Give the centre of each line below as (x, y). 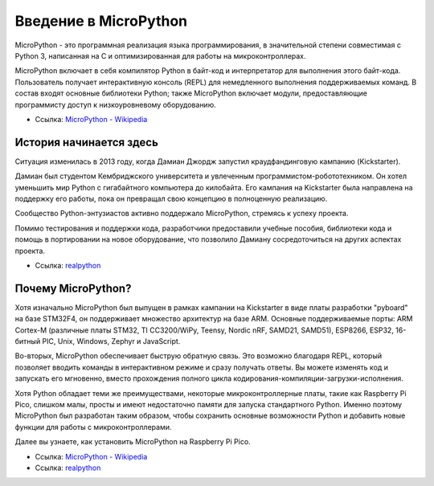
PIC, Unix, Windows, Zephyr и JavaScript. (111, 341)
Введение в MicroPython (101, 21)
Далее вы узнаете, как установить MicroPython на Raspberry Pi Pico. (133, 442)
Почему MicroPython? (73, 288)
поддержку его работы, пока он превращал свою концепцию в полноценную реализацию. (171, 198)
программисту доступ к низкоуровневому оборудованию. (115, 104)
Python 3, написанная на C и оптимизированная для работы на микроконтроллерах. (160, 55)
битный (28, 341)
